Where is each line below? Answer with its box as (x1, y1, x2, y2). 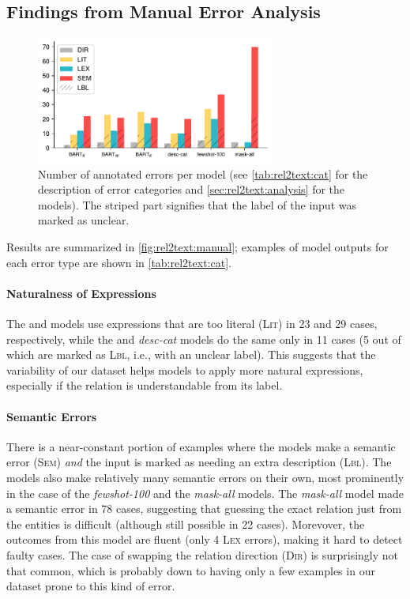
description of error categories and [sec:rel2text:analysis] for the (38, 181, 345, 198)
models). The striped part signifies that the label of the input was (38, 196, 356, 213)
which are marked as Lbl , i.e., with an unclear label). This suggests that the (6, 346, 376, 363)
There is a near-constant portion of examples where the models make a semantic (6, 438, 396, 454)
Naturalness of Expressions (6, 284, 156, 301)
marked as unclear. (38, 212, 130, 228)
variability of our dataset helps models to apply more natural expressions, (6, 361, 363, 378)
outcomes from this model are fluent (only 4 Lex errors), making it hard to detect (6, 531, 403, 548)
